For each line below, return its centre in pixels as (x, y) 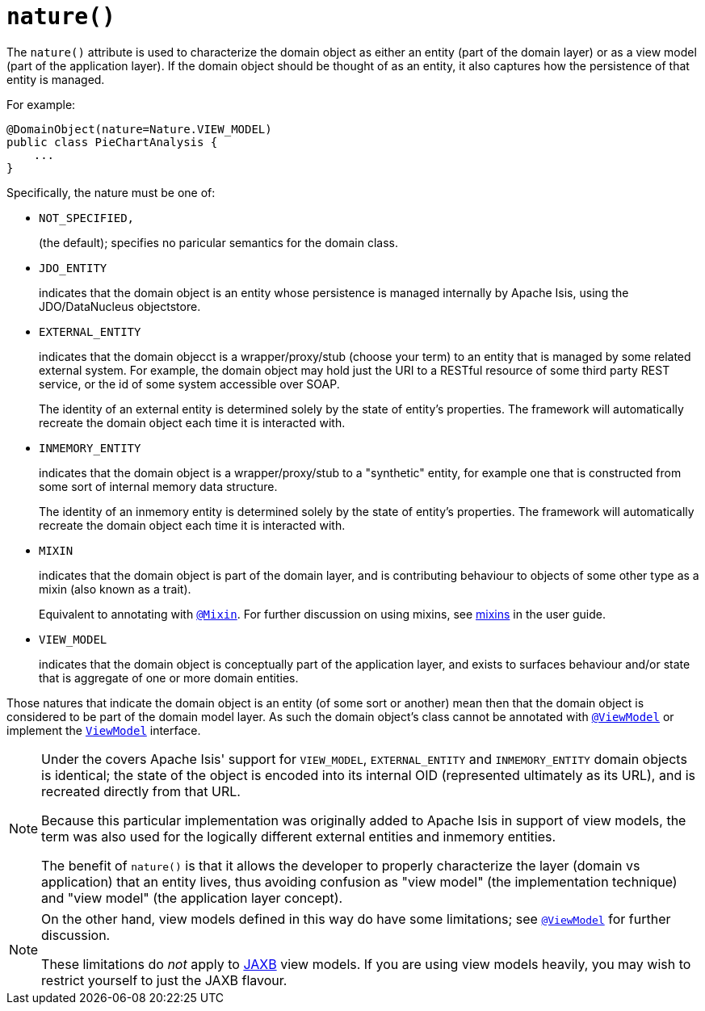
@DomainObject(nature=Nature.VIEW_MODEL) (139, 129)
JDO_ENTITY (73, 268)
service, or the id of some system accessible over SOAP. (189, 384)
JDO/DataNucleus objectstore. (120, 306)
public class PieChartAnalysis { (112, 142)
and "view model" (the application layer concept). (192, 898)
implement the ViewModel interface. (104, 730)
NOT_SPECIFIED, (87, 218)
